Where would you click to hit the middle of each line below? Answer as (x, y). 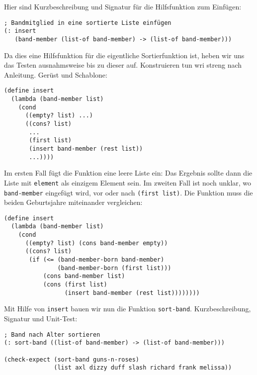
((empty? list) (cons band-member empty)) (96, 243)
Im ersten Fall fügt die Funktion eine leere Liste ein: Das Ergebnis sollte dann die (128, 173)
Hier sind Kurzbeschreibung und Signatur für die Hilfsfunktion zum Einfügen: (123, 6)
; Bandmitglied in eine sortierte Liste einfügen (88, 23)
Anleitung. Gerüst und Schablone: (56, 74)
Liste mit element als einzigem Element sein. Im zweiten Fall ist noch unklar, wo (128, 182)
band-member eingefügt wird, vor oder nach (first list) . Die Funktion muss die (128, 192)
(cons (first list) (75, 284)
